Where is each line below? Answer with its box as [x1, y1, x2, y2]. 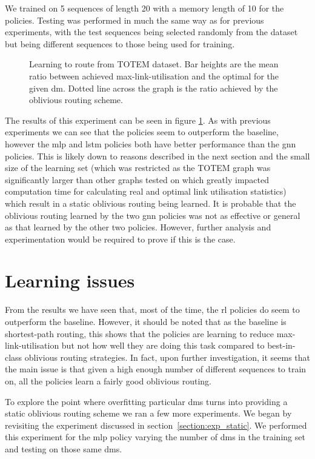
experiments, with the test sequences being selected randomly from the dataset [5, 25, 298, 38]
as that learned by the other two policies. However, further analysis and [5, 221, 271, 233]
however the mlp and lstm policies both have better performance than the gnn [5, 137, 296, 150]
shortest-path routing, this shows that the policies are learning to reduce [5, 327, 274, 340]
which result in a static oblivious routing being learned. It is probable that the [5, 196, 296, 209]
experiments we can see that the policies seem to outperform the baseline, [5, 126, 279, 138]
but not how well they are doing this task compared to [61, 339, 265, 352]
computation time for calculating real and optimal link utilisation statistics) [5, 185, 287, 198]
